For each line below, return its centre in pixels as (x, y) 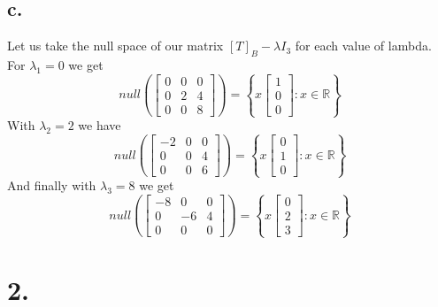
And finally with (52, 185)
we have (100, 125)
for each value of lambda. (363, 46)
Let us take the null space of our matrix (115, 46)
